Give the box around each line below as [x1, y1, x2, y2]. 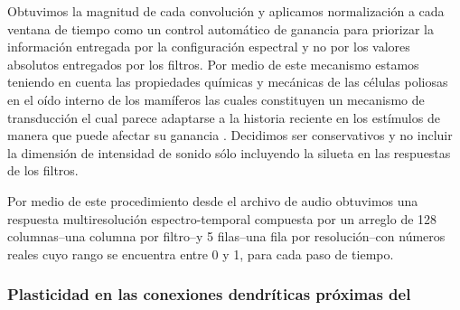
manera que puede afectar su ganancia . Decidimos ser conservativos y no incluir [7, 126, 453, 145]
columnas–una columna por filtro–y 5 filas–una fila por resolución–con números [7, 227, 446, 246]
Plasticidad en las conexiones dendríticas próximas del [7, 283, 411, 305]
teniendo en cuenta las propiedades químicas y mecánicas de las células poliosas [7, 72, 448, 91]
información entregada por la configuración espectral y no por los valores [7, 37, 410, 56]
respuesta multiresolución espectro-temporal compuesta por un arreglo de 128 [7, 209, 437, 228]
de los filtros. [7, 161, 79, 180]
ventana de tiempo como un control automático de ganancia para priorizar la [7, 19, 434, 38]
